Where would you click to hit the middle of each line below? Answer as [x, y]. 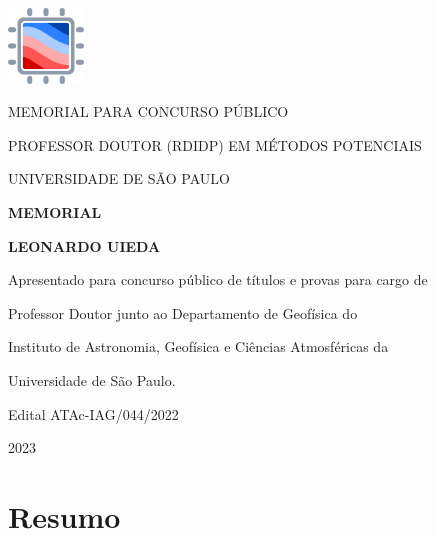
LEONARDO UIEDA [84, 245]
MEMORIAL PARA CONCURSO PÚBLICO [148, 111]
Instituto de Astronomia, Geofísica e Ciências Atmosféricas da [198, 346]
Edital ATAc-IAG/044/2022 [93, 413]
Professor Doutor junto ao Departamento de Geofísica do [183, 312]
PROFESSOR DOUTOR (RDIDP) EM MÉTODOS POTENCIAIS [215, 144]
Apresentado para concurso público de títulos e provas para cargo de [218, 279]
